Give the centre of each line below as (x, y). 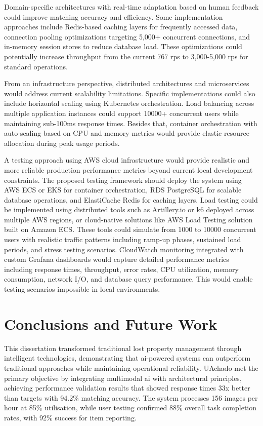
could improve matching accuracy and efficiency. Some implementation (114, 16)
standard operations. (36, 66)
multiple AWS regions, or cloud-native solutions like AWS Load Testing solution (128, 219)
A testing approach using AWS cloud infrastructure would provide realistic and (127, 160)
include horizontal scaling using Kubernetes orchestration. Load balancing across (129, 103)
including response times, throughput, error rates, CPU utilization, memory (121, 269)
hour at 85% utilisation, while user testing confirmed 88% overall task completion (130, 408)
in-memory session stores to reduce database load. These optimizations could (123, 46)
